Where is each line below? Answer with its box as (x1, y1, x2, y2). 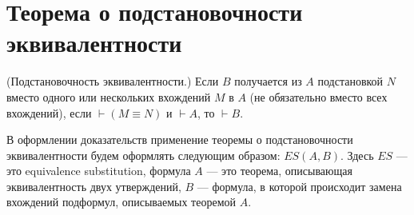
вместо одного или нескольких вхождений (6, 88, 211, 105)
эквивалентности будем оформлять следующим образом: (6, 146, 281, 163)
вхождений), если (6, 104, 92, 121)
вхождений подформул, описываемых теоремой (6, 193, 237, 210)
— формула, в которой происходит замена (197, 177, 402, 194)
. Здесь (340, 146, 374, 163)
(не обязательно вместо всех (249, 88, 388, 105)
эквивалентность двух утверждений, (6, 177, 181, 194)
